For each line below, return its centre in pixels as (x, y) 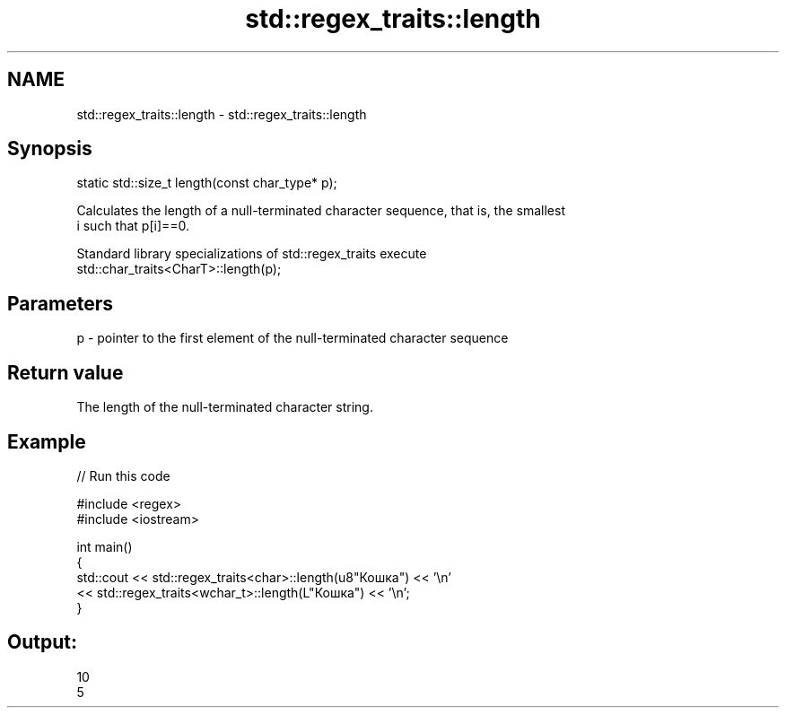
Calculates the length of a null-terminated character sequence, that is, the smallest (321, 211)
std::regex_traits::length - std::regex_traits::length (222, 114)
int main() (105, 546)
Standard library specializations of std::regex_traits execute (252, 254)
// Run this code (123, 475)
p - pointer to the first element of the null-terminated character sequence (293, 338)
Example (47, 441)
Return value (65, 372)
